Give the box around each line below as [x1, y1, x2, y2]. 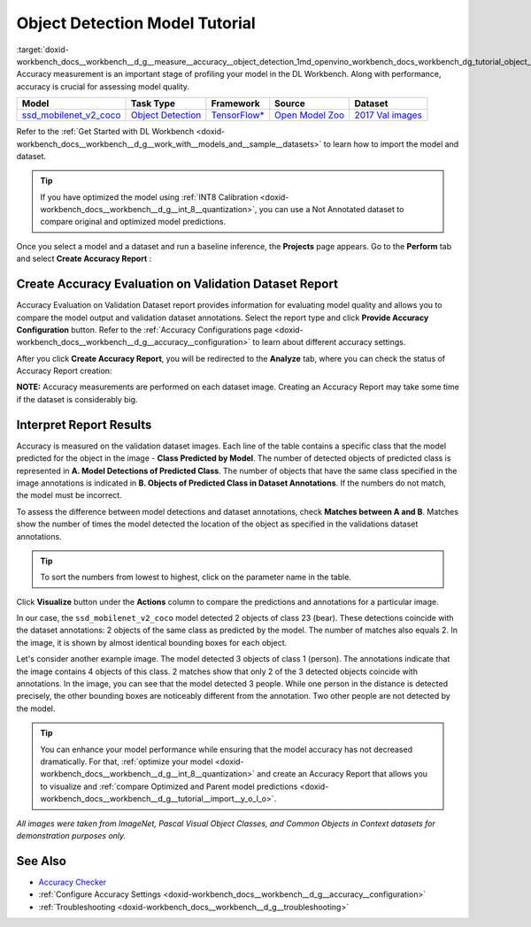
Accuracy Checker [38, 877, 107, 887]
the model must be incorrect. [16, 490, 123, 501]
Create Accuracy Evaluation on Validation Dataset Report [16, 277, 338, 292]
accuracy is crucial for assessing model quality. [16, 80, 190, 92]
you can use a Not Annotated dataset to [258, 204, 404, 215]
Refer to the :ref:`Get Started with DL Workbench [16, 126, 195, 137]
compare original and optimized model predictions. [40, 217, 226, 227]
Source [274, 97, 305, 110]
